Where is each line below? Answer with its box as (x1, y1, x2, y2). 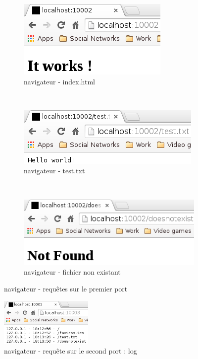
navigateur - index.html (24, 76, 95, 86)
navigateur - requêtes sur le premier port (4, 283, 128, 293)
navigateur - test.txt (24, 165, 85, 176)
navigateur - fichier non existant (24, 267, 121, 277)
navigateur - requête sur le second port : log (4, 346, 137, 356)
